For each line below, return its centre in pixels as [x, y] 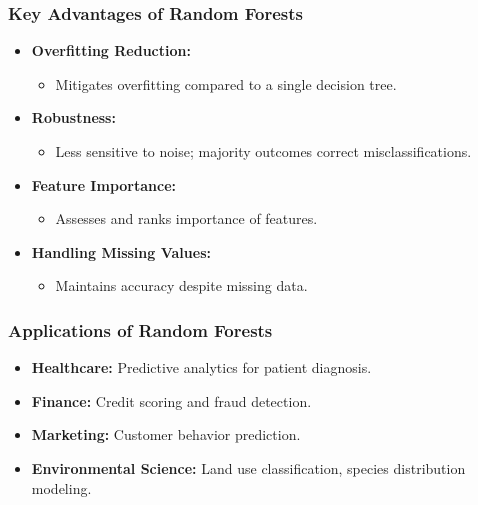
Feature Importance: [103, 184]
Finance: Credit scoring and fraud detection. [171, 400]
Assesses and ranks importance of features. [186, 218]
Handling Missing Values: [121, 251]
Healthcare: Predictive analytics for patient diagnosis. [201, 367]
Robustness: [73, 117]
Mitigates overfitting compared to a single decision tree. [226, 83]
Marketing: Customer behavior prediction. [166, 434]
